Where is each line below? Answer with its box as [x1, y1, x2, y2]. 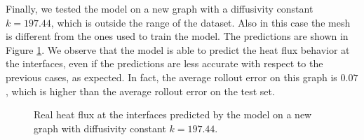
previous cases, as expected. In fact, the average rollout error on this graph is [6, 69, 337, 84]
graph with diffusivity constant [34, 120, 166, 135]
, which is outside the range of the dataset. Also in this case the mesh [50, 15, 351, 29]
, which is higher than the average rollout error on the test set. [6, 83, 275, 98]
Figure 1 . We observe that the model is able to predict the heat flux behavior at [6, 42, 350, 57]
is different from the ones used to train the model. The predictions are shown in [6, 29, 349, 43]
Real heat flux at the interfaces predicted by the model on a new [34, 107, 312, 122]
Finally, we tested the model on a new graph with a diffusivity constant [6, 1, 314, 15]
